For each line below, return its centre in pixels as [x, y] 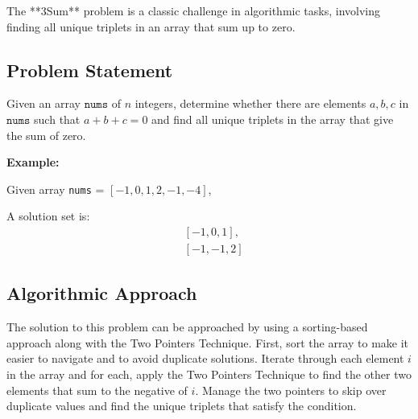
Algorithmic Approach [102, 293]
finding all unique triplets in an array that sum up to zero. [151, 26]
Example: [33, 162]
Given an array [43, 103]
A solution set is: [48, 216]
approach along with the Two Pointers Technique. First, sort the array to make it [208, 342]
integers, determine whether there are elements [250, 103]
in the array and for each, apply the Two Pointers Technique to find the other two [209, 374]
